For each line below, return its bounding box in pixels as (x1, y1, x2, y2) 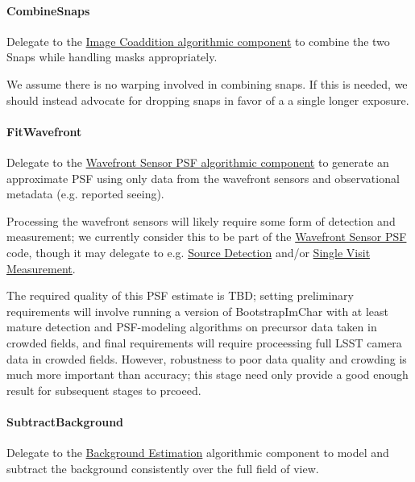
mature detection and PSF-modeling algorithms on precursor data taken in (6, 318, 377, 335)
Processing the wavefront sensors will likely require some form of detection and (6, 212, 396, 229)
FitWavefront (6, 123, 82, 139)
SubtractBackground (6, 413, 124, 430)
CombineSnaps (6, 2, 90, 19)
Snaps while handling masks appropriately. (6, 48, 218, 65)
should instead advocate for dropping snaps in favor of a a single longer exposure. (6, 91, 409, 108)
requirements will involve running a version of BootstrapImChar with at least (6, 302, 389, 319)
